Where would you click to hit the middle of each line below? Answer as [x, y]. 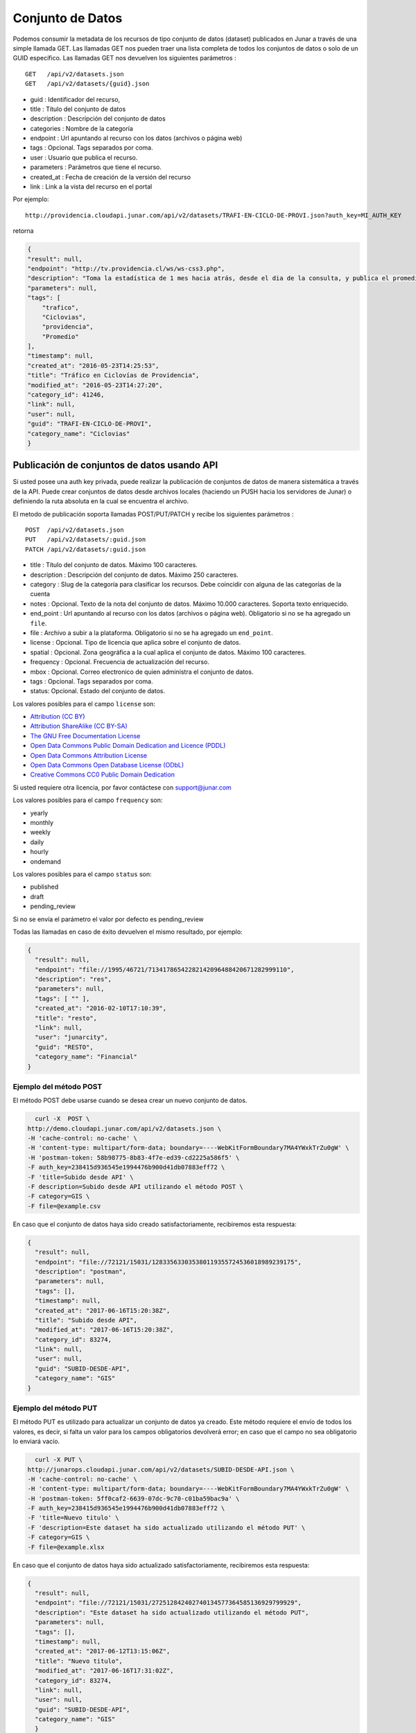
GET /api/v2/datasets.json [75, 74]
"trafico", [60, 307]
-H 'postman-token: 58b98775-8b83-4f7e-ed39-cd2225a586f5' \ [133, 1157]
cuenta [40, 594]
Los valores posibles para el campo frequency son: [88, 800]
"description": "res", [73, 979]
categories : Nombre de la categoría [81, 128]
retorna [23, 231]
